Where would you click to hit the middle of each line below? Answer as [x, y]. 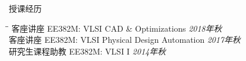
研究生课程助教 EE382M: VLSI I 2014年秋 [87, 51]
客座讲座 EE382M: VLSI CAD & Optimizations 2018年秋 [117, 28]
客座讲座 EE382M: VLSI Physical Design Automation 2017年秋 [125, 40]
